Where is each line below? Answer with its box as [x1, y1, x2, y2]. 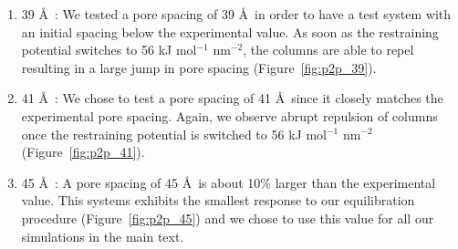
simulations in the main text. [21, 226, 184, 245]
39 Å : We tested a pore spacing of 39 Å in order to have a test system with [21, 5, 452, 23]
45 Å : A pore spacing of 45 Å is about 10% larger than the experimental [21, 172, 436, 192]
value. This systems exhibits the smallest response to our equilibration [21, 191, 415, 210]
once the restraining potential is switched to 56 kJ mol [21, 124, 327, 143]
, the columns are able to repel [243, 40, 414, 59]
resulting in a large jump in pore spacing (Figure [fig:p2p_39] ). [21, 57, 377, 77]
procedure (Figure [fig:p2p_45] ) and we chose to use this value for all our [21, 208, 434, 227]
